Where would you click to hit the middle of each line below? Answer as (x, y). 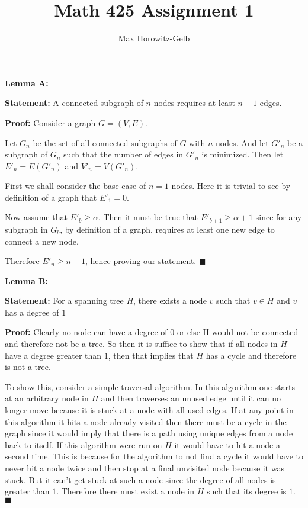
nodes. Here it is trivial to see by (231, 186)
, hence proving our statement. (141, 261)
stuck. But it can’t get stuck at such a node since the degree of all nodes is (140, 479)
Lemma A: (27, 83)
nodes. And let (242, 142)
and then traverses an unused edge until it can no (191, 398)
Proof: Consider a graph (50, 122)
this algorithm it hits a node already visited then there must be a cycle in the (146, 421)
